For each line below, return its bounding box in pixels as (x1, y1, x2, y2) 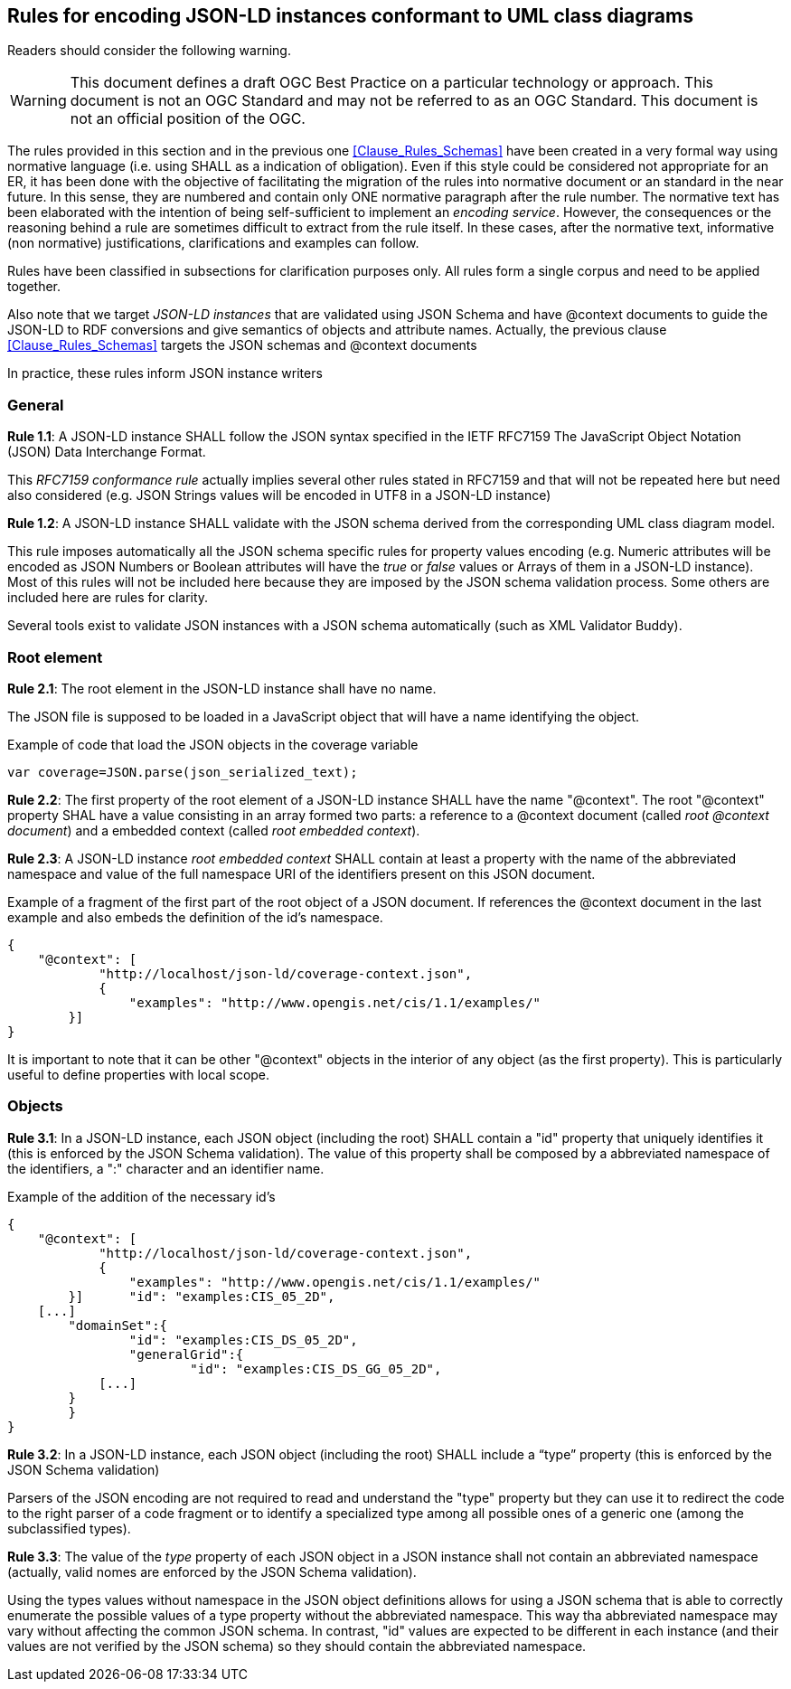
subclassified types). (7, 1520, 131, 1536)
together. (7, 278, 61, 295)
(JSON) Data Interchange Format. (7, 444, 206, 460)
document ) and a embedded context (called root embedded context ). (7, 822, 420, 838)
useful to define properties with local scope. (7, 1066, 270, 1082)
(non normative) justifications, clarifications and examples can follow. (7, 235, 419, 251)
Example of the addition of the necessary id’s (7, 1188, 276, 1204)
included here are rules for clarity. (7, 590, 209, 606)
